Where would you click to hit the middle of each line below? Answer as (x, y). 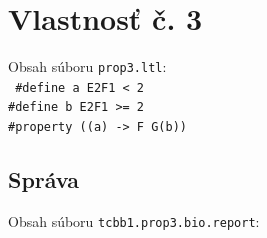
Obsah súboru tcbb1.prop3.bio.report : (134, 220)
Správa (44, 179)
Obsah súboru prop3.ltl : (87, 66)
